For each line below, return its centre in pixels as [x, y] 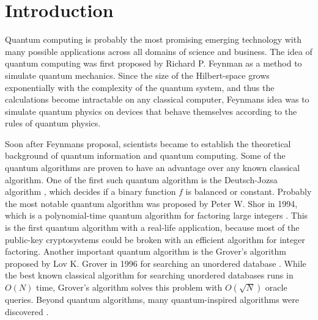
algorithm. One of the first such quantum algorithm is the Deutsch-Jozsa [141, 179]
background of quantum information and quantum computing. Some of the [145, 155]
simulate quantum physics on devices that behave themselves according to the [151, 111]
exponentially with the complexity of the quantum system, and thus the [140, 87]
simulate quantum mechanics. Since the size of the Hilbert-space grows [137, 75]
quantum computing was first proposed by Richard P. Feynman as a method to [153, 63]
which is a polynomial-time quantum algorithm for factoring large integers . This [157, 215]
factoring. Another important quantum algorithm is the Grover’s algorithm [146, 251]
